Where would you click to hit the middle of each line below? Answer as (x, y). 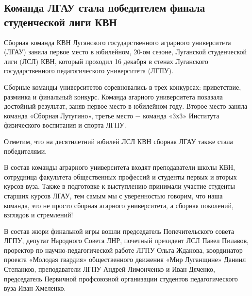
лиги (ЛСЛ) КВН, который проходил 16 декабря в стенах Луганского (106, 61)
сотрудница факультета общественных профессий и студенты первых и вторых (120, 176)
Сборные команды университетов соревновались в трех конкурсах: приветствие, (123, 87)
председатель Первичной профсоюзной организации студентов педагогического (121, 278)
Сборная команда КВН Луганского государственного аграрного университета (118, 42)
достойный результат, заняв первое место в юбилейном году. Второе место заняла (126, 106)
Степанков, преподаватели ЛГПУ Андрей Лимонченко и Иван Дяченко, (109, 269)
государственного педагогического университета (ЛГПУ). (89, 71)
